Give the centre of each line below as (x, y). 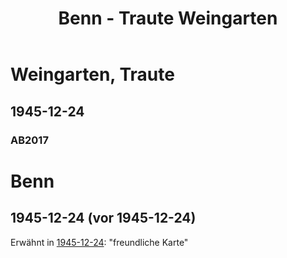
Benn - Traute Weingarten (168, 18)
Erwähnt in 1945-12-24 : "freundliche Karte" (99, 242)
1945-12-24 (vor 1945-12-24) (103, 218)
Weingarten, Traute (92, 74)
